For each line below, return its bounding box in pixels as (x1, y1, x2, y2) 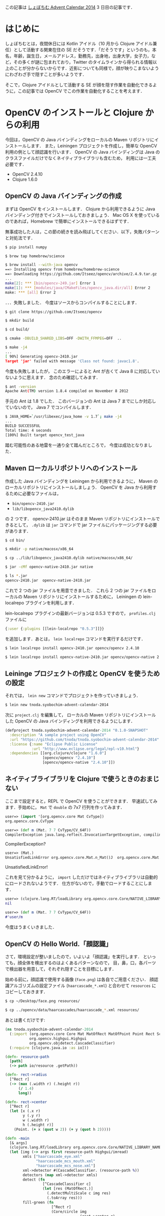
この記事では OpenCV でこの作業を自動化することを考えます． (18, 88, 145, 94)
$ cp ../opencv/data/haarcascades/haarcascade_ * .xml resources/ (5, 1008, 139, 1013)
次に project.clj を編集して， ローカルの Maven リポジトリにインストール (5, 712, 156, 718)
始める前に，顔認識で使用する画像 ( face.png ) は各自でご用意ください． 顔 (5, 977, 154, 982)
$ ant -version (5, 384, 36, 389)
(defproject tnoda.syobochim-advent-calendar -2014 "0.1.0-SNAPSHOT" (5, 728, 148, 733)
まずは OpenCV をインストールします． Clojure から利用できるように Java (5, 206, 156, 212)
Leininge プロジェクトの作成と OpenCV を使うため (5, 669, 160, 677)
